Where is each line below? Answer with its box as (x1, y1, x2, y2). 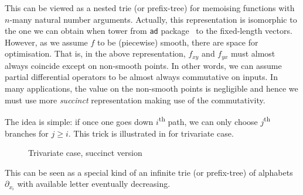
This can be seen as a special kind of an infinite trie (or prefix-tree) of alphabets (5, 166, 293, 178)
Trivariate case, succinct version (28, 147, 142, 159)
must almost (231, 47, 275, 60)
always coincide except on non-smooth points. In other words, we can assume (5, 59, 282, 71)
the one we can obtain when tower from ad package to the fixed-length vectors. (5, 25, 292, 37)
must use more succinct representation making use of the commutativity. (5, 93, 265, 106)
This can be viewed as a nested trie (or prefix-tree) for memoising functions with (5, 2, 295, 13)
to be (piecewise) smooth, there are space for (97, 36, 258, 48)
